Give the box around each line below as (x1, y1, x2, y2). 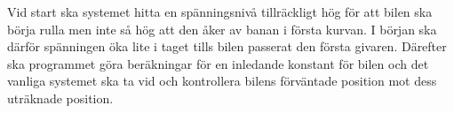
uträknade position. (7, 88, 114, 107)
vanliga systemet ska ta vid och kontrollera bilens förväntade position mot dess (7, 72, 437, 90)
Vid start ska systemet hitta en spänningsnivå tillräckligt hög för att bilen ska (7, 3, 433, 20)
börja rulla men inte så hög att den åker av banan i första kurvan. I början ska (7, 19, 437, 38)
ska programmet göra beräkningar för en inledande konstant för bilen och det (7, 54, 429, 72)
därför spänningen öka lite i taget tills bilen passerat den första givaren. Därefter (7, 37, 447, 56)
